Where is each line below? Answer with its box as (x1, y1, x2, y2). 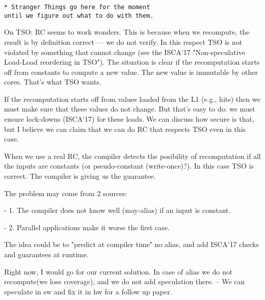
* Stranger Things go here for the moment (4, 4, 150, 11)
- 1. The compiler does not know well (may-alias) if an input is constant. (4, 205, 231, 215)
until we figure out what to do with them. (4, 12, 154, 19)
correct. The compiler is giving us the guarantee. (4, 171, 156, 181)
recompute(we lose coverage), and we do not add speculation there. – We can (4, 276, 245, 287)
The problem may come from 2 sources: (4, 187, 127, 198)
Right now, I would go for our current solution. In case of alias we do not (4, 266, 233, 277)
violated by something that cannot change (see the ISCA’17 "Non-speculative (4, 46, 245, 57)
